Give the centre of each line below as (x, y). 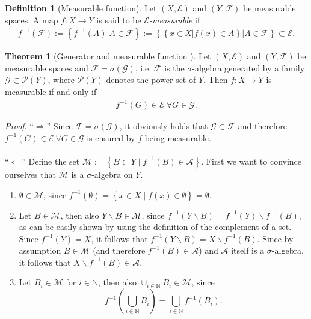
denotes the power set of (151, 80)
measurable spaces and (47, 68)
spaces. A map (32, 20)
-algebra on (112, 174)
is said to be (119, 20)
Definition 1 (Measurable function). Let (81, 8)
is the (174, 68)
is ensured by (111, 137)
